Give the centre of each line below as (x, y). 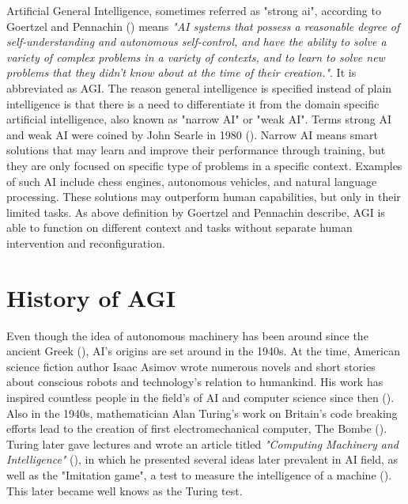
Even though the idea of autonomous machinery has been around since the (187, 335)
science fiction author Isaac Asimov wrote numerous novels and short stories (191, 366)
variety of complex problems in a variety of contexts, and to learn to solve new (196, 57)
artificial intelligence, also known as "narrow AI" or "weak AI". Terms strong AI (199, 119)
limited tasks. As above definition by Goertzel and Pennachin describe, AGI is (196, 212)
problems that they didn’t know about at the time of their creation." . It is (181, 72)
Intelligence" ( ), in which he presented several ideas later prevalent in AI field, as (202, 459)
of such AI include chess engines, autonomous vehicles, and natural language (192, 181)
